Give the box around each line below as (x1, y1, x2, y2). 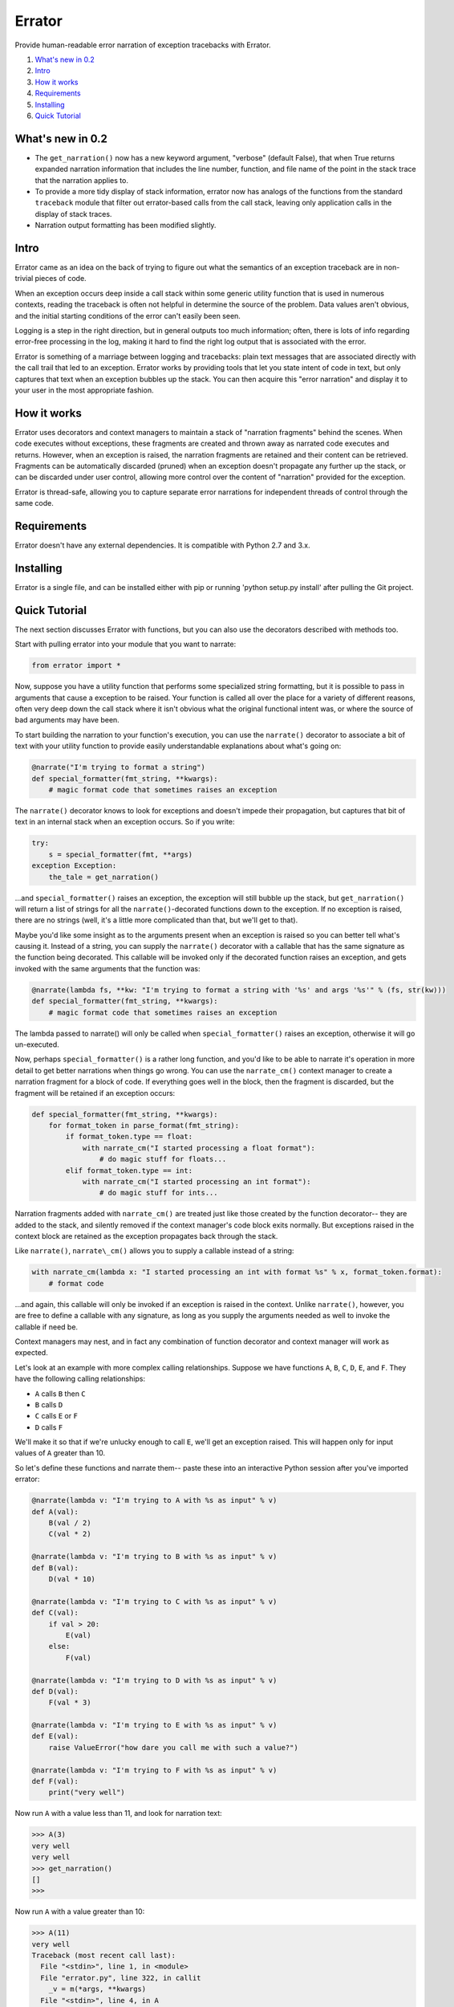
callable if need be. (14, 1321, 79, 1332)
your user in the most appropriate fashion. (14, 385, 154, 395)
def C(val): (31, 1608, 79, 1618)
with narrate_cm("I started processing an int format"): (82, 1177, 311, 1186)
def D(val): (31, 1687, 79, 1696)
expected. (14, 1348, 48, 1358)
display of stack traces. (34, 209, 112, 218)
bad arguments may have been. (14, 715, 120, 725)
